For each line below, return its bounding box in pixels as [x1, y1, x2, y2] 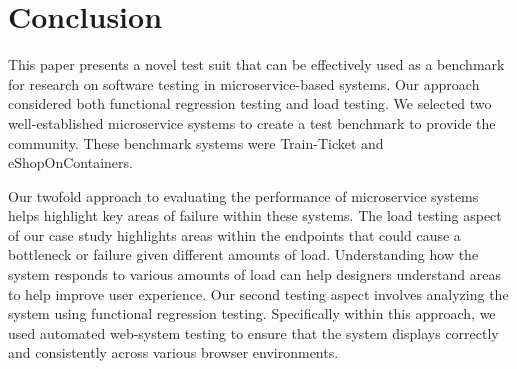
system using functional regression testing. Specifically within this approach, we [8, 303, 496, 324]
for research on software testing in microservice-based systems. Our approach [8, 73, 480, 94]
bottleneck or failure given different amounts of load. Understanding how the [8, 244, 479, 265]
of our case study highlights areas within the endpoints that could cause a [8, 224, 461, 245]
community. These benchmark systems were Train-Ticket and [8, 132, 384, 153]
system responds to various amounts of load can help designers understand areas [8, 264, 501, 285]
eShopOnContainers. [8, 152, 133, 173]
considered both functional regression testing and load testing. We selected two [8, 93, 492, 114]
